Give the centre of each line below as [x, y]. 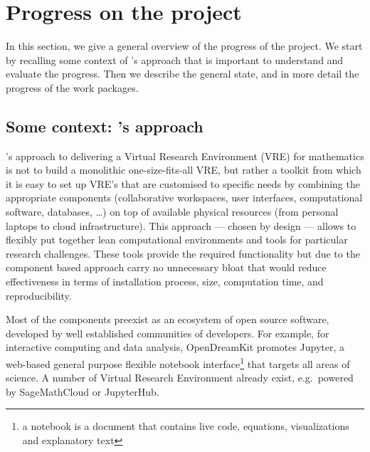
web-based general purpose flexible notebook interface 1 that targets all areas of [178, 363]
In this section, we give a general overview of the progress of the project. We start [184, 46]
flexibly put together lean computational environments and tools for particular [177, 240]
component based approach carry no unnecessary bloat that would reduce [166, 267]
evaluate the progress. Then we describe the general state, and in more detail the [183, 74]
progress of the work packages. [72, 87]
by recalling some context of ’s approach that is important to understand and [175, 59]
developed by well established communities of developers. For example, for [168, 333]
